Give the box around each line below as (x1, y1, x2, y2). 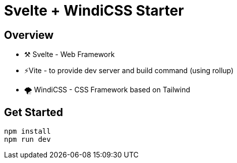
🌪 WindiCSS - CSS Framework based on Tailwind (24, 85, 190, 94)
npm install (4, 127, 51, 136)
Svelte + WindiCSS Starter (4, 2, 184, 19)
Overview (4, 28, 54, 41)
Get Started (4, 105, 63, 119)
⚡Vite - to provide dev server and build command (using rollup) (24, 66, 234, 75)
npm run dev (4, 135, 51, 144)
